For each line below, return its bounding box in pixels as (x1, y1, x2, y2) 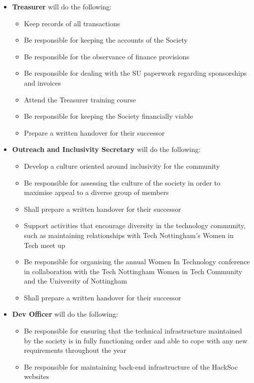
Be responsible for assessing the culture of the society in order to (24, 177, 220, 188)
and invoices (24, 77, 61, 88)
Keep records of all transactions (24, 18, 120, 28)
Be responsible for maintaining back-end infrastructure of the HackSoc (24, 361, 238, 372)
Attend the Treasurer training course (24, 94, 136, 104)
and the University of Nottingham (24, 276, 127, 286)
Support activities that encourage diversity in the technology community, (24, 220, 246, 231)
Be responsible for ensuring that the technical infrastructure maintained (24, 326, 242, 336)
